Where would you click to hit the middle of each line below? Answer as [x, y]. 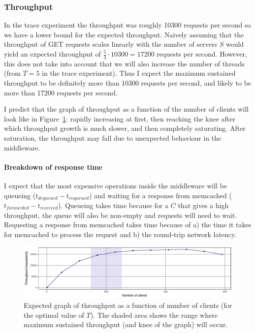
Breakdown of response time [53, 166]
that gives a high [203, 205]
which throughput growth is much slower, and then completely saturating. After [125, 128]
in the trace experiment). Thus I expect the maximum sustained [139, 73]
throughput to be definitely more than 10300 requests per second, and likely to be [128, 83]
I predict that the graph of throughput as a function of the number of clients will [126, 109]
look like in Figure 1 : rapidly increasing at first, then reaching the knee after [120, 118]
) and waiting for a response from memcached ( [160, 195]
